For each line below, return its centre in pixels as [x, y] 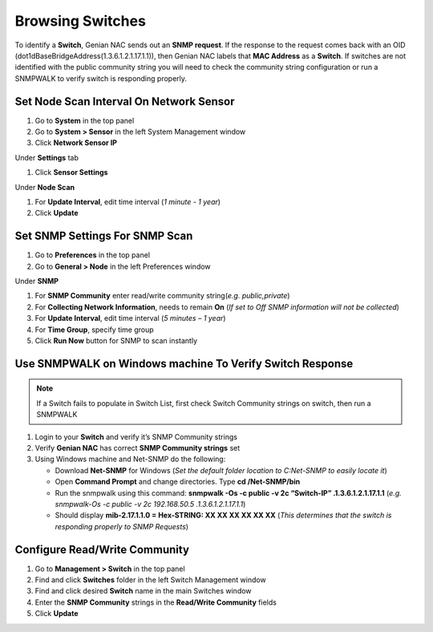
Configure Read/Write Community [102, 549]
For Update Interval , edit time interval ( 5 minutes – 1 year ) [130, 318]
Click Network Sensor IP [76, 143]
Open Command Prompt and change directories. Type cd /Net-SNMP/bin [178, 482]
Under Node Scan [45, 187]
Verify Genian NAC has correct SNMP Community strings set [138, 448]
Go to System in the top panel [85, 120]
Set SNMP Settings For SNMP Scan [104, 236]
